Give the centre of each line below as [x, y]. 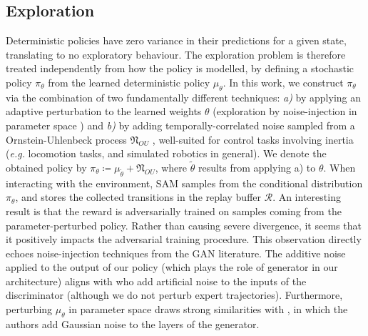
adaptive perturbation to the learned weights [104, 111]
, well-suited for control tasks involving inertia [253, 139]
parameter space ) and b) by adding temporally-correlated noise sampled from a [180, 125]
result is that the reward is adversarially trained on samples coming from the [174, 211]
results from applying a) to [257, 167]
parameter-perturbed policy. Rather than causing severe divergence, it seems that [184, 225]
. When [339, 167]
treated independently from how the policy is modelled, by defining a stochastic [180, 68]
